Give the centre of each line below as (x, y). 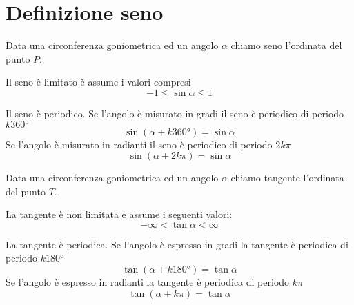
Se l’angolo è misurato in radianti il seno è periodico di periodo (139, 144)
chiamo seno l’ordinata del (286, 45)
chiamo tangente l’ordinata (287, 178)
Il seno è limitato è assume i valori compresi (98, 82)
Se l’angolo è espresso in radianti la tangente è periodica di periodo (148, 282)
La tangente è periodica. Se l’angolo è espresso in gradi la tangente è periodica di (177, 244)
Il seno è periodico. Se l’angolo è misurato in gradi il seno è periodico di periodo (175, 113)
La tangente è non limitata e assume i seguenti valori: (119, 214)
